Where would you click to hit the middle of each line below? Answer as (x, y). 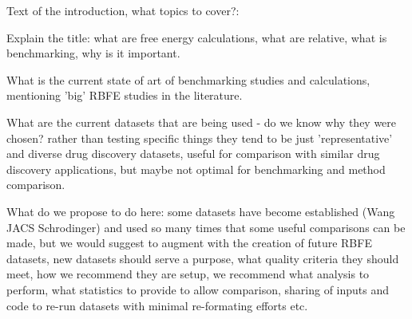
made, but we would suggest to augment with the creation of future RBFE (189, 243)
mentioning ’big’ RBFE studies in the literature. (125, 95)
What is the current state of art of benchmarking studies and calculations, (188, 79)
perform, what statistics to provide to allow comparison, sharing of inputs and (198, 289)
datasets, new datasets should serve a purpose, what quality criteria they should (203, 258)
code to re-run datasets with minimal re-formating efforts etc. (157, 305)
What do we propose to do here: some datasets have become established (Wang (201, 211)
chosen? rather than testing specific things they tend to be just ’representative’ (200, 138)
